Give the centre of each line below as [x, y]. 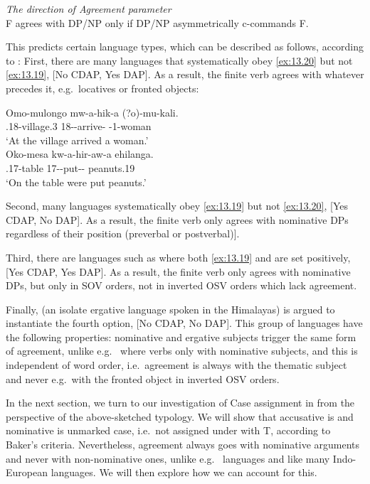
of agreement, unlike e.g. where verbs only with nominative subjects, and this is [182, 351]
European [27, 472]
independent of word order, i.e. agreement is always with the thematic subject [176, 365]
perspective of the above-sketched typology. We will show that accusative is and [180, 416]
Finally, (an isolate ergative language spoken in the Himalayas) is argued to [170, 309]
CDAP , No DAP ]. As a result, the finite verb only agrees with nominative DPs [177, 219]
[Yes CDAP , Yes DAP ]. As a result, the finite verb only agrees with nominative [178, 271]
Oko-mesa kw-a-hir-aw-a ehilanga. [80, 154]
